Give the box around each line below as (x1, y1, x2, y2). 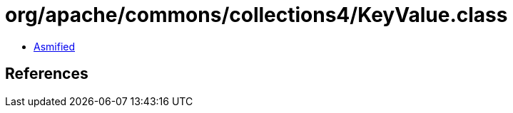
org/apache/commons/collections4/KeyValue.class (5, 3, 508, 27)
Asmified (34, 40, 76, 53)
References (5, 65, 88, 83)
